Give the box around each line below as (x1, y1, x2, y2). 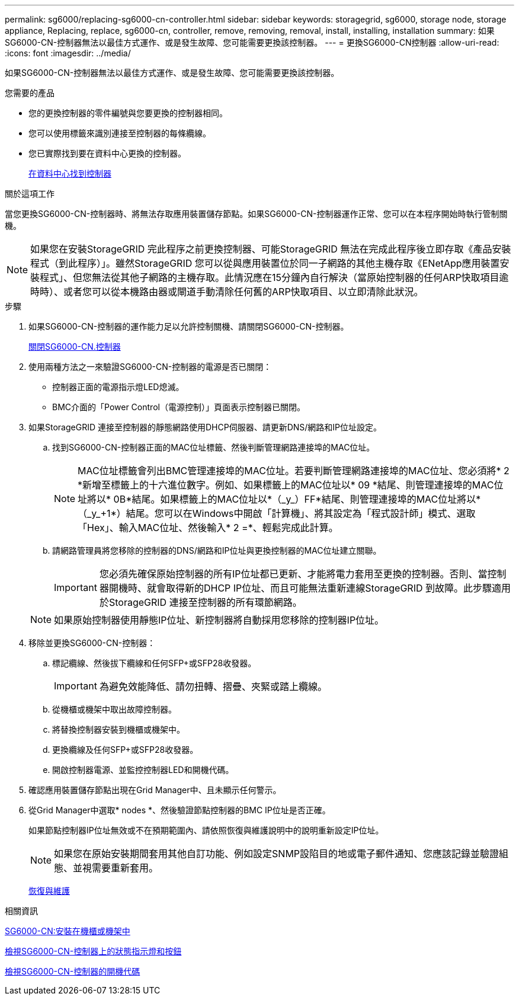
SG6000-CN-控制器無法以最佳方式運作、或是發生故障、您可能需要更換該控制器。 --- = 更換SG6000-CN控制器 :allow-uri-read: (5, 37, 499, 47)
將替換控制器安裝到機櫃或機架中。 (52, 724, 185, 734)
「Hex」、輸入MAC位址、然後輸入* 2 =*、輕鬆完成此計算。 (78, 522, 338, 533)
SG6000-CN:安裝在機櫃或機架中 (5, 926, 130, 936)
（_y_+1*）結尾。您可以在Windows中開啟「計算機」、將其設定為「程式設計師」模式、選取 (78, 507, 476, 519)
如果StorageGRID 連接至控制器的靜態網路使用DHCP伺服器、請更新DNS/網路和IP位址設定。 (28, 422, 382, 432)
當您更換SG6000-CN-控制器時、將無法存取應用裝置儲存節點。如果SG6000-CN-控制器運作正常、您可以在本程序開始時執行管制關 (5, 209, 508, 219)
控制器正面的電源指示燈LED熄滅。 (52, 382, 184, 392)
